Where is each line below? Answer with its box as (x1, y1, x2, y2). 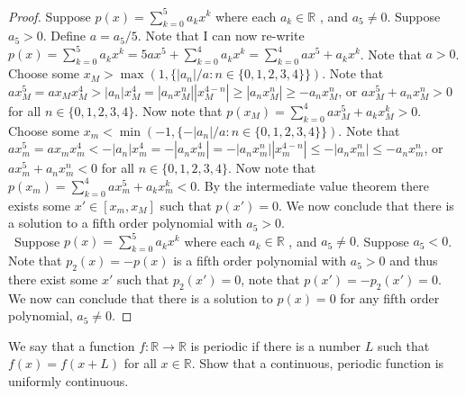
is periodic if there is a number (190, 336, 361, 355)
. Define (42, 26, 86, 45)
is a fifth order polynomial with (173, 251, 347, 270)
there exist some (8, 269, 98, 288)
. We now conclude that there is (278, 195, 454, 214)
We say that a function (8, 336, 135, 355)
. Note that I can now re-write (137, 26, 305, 45)
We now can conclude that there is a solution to (8, 288, 273, 307)
